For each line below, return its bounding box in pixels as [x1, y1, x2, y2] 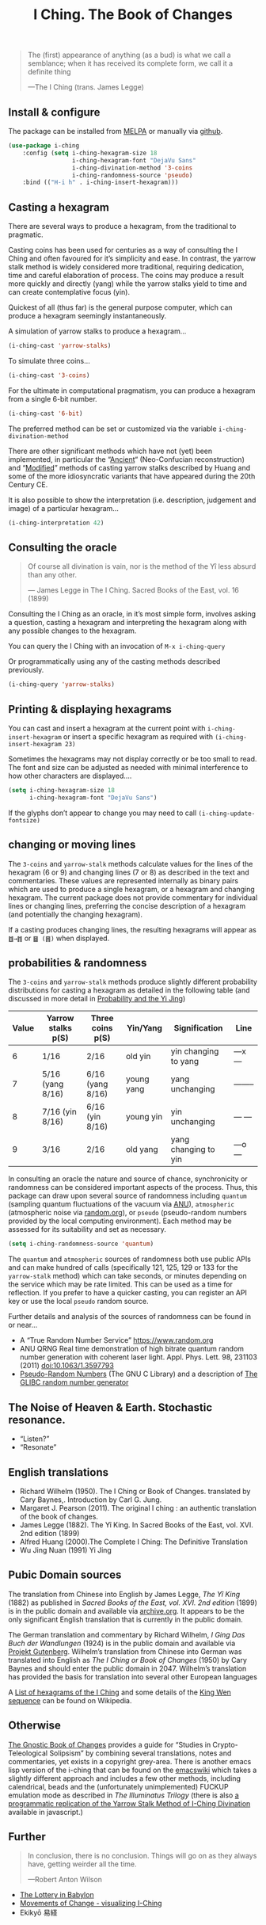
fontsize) [8, 816, 41, 825]
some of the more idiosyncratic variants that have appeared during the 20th [8, 471, 256, 481]
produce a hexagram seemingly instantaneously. [8, 311, 167, 321]
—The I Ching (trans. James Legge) [27, 82, 145, 92]
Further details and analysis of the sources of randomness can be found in [8, 1312, 252, 1321]
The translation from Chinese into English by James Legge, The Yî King [8, 1589, 241, 1599]
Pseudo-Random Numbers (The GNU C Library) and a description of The [19, 1369, 258, 1379]
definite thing [27, 67, 71, 77]
